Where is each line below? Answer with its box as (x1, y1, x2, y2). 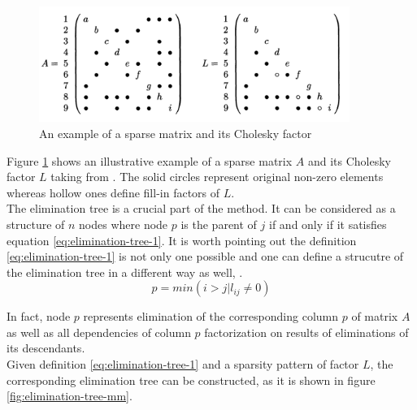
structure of (7, 215, 65, 232)
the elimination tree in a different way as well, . (7, 263, 243, 280)
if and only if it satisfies (269, 215, 387, 232)
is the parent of (180, 215, 257, 232)
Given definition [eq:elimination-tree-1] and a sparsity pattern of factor (7, 356, 359, 373)
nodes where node (79, 215, 168, 232)
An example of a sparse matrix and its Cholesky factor (39, 124, 312, 141)
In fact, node (7, 308, 71, 325)
